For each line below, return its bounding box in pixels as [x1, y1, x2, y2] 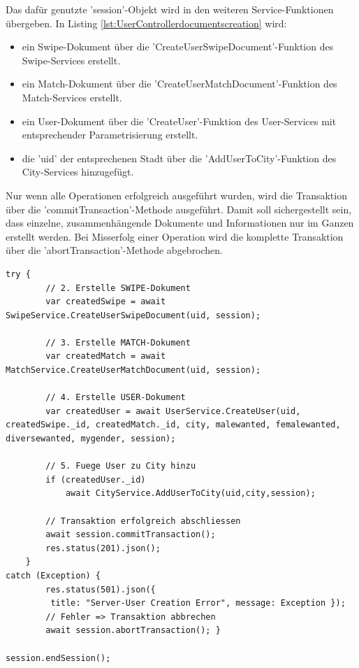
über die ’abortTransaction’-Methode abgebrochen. [6, 243, 224, 257]
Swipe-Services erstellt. [22, 52, 121, 67]
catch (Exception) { [6, 570, 101, 581]
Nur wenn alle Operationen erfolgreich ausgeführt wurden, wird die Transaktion [6, 187, 347, 202]
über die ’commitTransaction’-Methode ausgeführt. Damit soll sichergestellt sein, [6, 201, 352, 216]
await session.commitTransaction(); [45, 530, 216, 540]
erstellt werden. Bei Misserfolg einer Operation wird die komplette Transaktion [6, 229, 344, 243]
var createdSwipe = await [45, 297, 166, 307]
